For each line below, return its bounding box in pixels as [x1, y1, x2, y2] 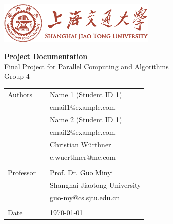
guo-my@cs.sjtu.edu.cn [50, 192, 120, 202]
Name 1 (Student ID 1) [50, 89, 122, 99]
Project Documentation [4, 51, 88, 62]
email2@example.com [50, 127, 116, 137]
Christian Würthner [50, 139, 111, 150]
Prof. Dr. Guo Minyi [50, 167, 113, 178]
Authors [8, 89, 33, 99]
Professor [8, 167, 36, 178]
